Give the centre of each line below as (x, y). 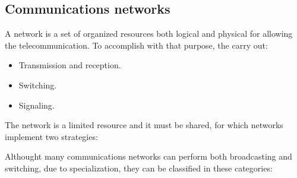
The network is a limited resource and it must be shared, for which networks (144, 125)
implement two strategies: (51, 136)
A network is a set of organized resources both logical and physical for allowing (149, 34)
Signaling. (37, 105)
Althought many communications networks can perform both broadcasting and (148, 156)
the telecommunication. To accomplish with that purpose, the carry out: (136, 45)
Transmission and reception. (70, 65)
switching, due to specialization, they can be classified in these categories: (139, 168)
